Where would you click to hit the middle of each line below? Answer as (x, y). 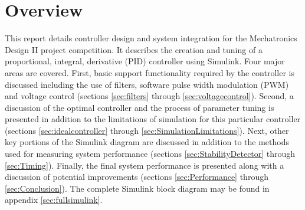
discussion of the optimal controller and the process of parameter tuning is (140, 107)
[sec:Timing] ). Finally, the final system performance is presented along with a (145, 165)
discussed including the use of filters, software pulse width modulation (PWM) (147, 84)
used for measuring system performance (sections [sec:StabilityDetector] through (150, 154)
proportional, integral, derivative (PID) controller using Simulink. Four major (145, 61)
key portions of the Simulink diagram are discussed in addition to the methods (147, 142)
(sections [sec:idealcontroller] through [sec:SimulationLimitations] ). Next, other (147, 130)
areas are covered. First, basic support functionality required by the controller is (150, 72)
